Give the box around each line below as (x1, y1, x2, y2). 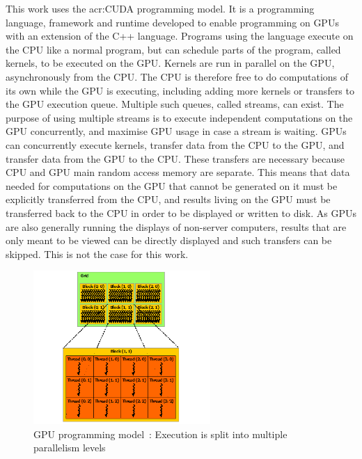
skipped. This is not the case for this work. (6, 246, 189, 261)
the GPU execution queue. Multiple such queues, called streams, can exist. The (6, 97, 344, 111)
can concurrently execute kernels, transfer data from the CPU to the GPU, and (6, 137, 345, 152)
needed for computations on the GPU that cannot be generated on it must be (6, 178, 338, 193)
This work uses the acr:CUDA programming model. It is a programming (6, 1, 315, 15)
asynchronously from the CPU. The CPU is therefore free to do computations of (6, 69, 349, 83)
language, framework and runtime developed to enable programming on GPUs (6, 15, 339, 29)
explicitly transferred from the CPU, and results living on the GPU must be (6, 192, 331, 207)
